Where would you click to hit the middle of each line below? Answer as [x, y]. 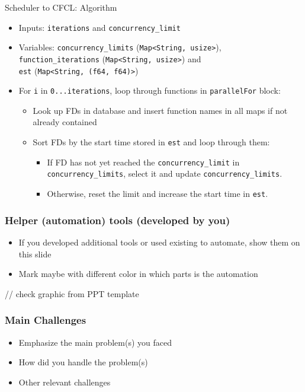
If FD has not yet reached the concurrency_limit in [143, 162]
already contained [65, 122]
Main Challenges [46, 320]
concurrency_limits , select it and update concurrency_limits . [165, 173]
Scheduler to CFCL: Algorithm [61, 7]
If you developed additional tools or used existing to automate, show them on [159, 242]
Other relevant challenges [65, 382]
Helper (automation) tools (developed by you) [118, 220]
